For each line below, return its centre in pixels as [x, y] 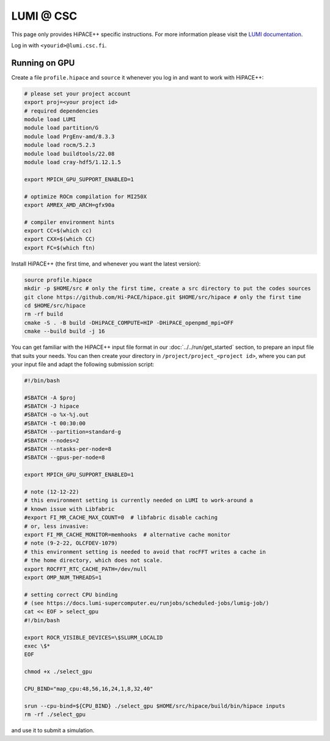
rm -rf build [44, 314]
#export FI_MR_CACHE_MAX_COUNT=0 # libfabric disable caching [121, 518]
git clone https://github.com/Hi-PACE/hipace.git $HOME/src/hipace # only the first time [163, 297]
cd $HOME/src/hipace [55, 306]
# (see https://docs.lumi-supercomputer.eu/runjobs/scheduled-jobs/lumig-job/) [147, 603]
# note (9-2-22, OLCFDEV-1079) [71, 543]
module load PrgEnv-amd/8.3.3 [69, 136]
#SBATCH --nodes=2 [52, 440]
